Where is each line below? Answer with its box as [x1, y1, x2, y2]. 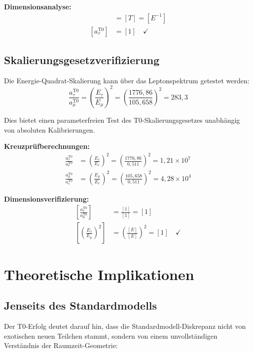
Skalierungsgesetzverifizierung [4, 52, 160, 68]
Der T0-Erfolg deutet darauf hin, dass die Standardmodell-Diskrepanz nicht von [4, 321, 246, 331]
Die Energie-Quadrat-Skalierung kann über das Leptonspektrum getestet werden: [4, 75, 250, 85]
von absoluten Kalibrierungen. [4, 124, 95, 135]
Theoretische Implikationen [4, 264, 194, 284]
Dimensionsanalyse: [4, 1, 72, 11]
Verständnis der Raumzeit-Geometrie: [4, 340, 118, 351]
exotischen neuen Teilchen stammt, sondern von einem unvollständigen [4, 330, 217, 341]
